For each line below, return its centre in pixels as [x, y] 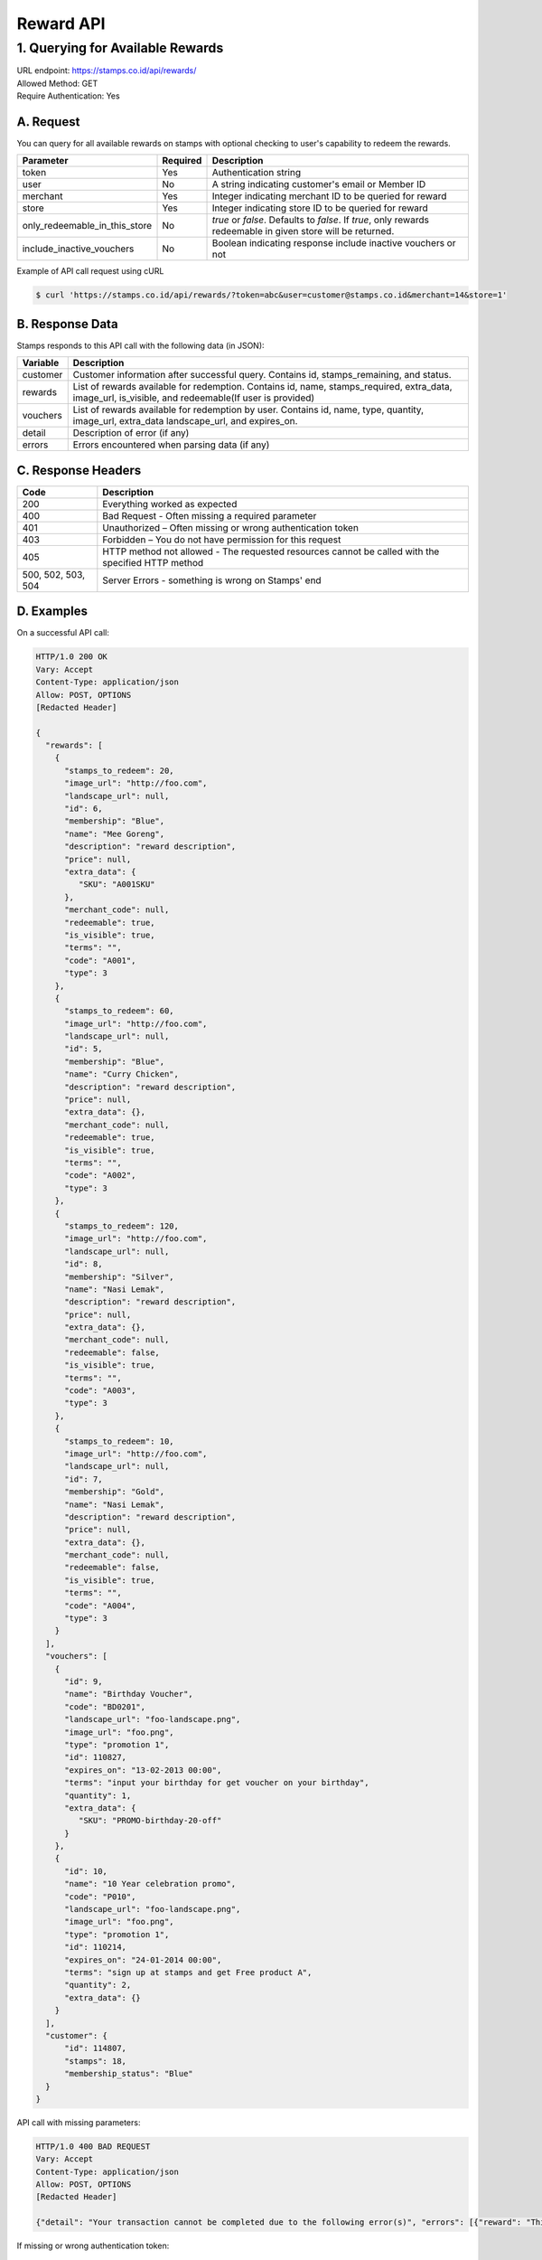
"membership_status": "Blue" [129, 2074]
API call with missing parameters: [79, 2122]
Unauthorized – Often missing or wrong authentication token [230, 527]
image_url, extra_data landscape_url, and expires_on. [185, 421]
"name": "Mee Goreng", [115, 833]
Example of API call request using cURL [90, 271]
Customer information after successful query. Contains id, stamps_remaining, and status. [262, 375]
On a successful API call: [63, 633]
